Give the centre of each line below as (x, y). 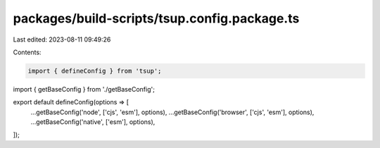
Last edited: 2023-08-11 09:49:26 (62, 39)
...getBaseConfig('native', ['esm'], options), (93, 122)
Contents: (27, 52)
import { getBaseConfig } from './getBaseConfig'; (84, 89)
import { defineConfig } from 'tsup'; (95, 71)
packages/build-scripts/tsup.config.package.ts (156, 18)
